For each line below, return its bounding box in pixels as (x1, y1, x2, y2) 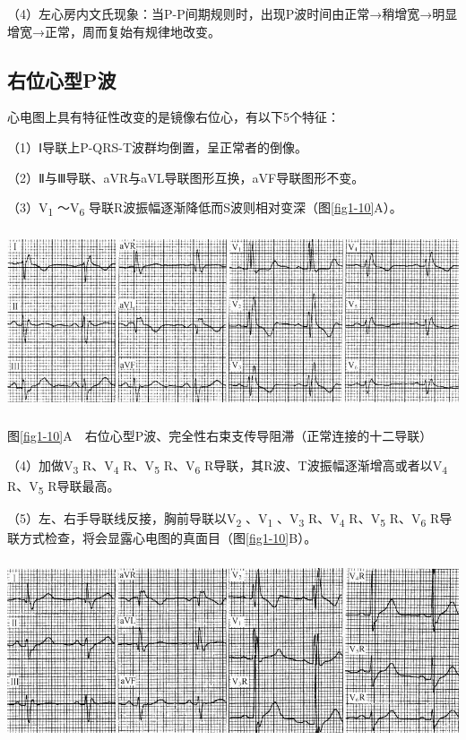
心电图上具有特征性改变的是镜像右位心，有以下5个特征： (7, 108, 340, 126)
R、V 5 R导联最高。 (7, 476, 120, 497)
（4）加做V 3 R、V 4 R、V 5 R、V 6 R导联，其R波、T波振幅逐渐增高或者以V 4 (7, 456, 448, 478)
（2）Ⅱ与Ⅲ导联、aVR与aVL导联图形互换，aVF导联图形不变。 (7, 168, 365, 186)
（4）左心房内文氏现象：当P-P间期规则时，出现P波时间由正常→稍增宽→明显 (7, 4, 458, 22)
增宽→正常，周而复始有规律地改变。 (7, 22, 220, 40)
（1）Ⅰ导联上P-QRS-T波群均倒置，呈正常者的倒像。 (7, 137, 308, 156)
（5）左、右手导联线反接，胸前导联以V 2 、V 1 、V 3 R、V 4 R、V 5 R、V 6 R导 (7, 508, 453, 529)
